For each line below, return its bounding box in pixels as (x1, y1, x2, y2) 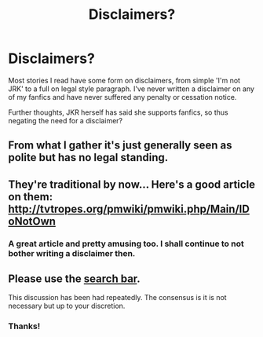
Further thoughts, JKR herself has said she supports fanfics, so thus (8, 108, 229, 117)
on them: (8, 190, 53, 203)
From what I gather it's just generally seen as (8, 139, 233, 152)
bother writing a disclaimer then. (8, 247, 136, 258)
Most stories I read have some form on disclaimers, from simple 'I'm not (8, 75, 241, 85)
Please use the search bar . (8, 273, 141, 286)
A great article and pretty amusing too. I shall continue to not (8, 238, 245, 249)
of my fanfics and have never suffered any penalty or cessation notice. (8, 92, 237, 101)
